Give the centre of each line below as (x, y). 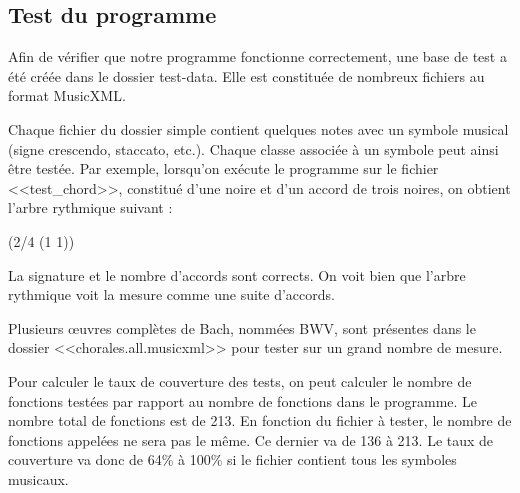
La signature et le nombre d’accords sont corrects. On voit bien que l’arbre (237, 274)
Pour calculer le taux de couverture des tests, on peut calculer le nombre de (240, 380)
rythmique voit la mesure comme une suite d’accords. (171, 294)
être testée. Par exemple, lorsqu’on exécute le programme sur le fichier (223, 168)
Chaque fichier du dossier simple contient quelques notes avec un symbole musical (258, 128)
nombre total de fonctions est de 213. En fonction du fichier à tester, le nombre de (260, 420)
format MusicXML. (67, 95)
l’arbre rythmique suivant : (90, 207)
